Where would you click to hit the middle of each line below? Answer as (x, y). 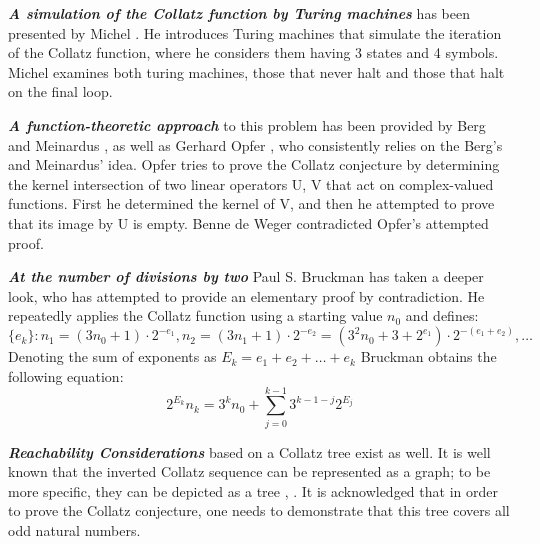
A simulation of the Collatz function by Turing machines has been (239, 13)
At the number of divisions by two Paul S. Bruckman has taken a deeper (246, 276)
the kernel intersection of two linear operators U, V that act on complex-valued (251, 183)
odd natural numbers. (74, 530)
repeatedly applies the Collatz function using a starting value (195, 315)
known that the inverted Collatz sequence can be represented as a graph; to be (249, 471)
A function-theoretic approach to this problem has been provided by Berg (247, 124)
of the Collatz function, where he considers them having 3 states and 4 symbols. (253, 52)
